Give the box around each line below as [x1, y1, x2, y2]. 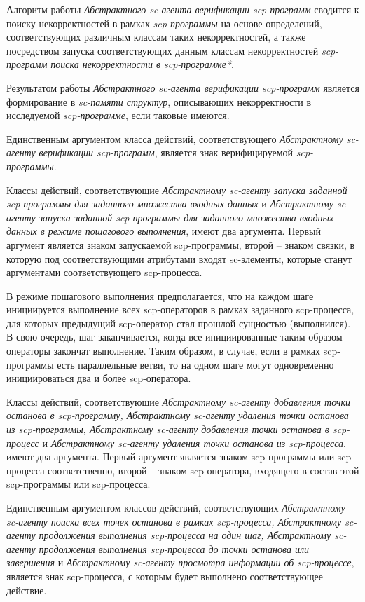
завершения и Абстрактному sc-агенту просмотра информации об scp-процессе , [6, 555, 354, 570]
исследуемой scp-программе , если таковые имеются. [6, 108, 230, 123]
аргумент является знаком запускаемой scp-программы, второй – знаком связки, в [6, 237, 355, 252]
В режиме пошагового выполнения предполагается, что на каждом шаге [6, 288, 314, 303]
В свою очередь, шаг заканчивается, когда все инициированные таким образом [6, 329, 343, 344]
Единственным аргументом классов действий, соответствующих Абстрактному [6, 500, 345, 514]
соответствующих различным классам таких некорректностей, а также [6, 29, 306, 44]
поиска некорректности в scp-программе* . [50, 57, 234, 71]
